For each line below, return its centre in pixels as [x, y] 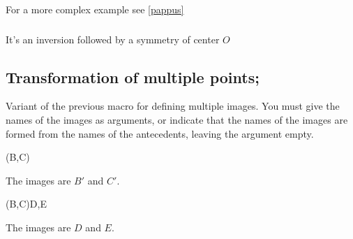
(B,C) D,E [26, 204]
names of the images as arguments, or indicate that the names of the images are [177, 119]
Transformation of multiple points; [133, 77]
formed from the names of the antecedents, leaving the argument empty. [160, 133]
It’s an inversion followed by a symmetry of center [113, 39]
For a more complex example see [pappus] [95, 9]
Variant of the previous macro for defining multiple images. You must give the [173, 106]
